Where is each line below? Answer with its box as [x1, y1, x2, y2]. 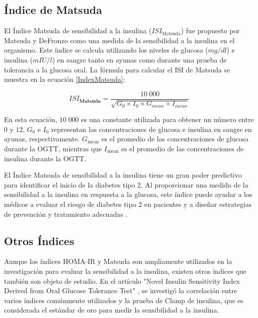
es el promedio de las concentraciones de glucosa [101, 133, 249, 144]
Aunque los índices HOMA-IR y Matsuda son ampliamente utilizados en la [4, 256, 232, 266]
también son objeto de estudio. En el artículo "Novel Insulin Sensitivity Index [4, 275, 240, 286]
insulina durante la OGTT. [4, 153, 86, 163]
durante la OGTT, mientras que [4, 143, 102, 153]
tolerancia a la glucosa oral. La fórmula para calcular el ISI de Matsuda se [4, 64, 230, 74]
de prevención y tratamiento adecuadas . [4, 208, 128, 219]
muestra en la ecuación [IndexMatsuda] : [4, 74, 125, 84]
